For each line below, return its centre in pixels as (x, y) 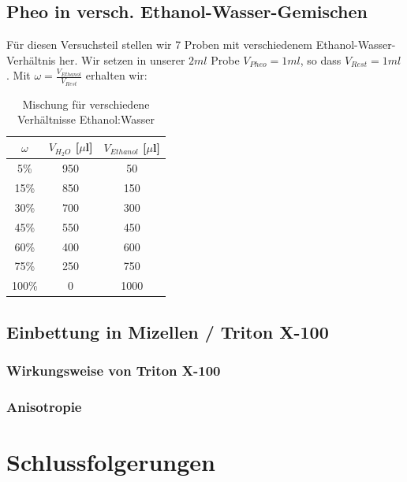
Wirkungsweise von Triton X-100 (114, 371)
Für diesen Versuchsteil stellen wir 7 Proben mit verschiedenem (159, 44)
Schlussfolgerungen (111, 461)
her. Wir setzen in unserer (122, 59)
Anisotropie (44, 406)
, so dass (321, 59)
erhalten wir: (116, 75)
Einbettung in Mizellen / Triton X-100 (168, 331)
